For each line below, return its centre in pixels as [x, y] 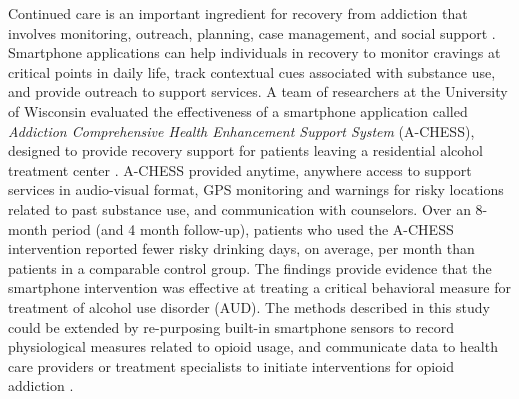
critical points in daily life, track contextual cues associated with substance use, [252, 71]
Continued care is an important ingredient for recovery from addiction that [238, 13]
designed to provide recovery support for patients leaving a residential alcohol [246, 150]
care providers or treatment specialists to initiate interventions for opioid [231, 365]
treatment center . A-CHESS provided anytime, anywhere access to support [240, 169]
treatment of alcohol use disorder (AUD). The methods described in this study [249, 306]
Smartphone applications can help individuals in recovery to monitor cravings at [254, 52]
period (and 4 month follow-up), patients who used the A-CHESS [252, 228]
